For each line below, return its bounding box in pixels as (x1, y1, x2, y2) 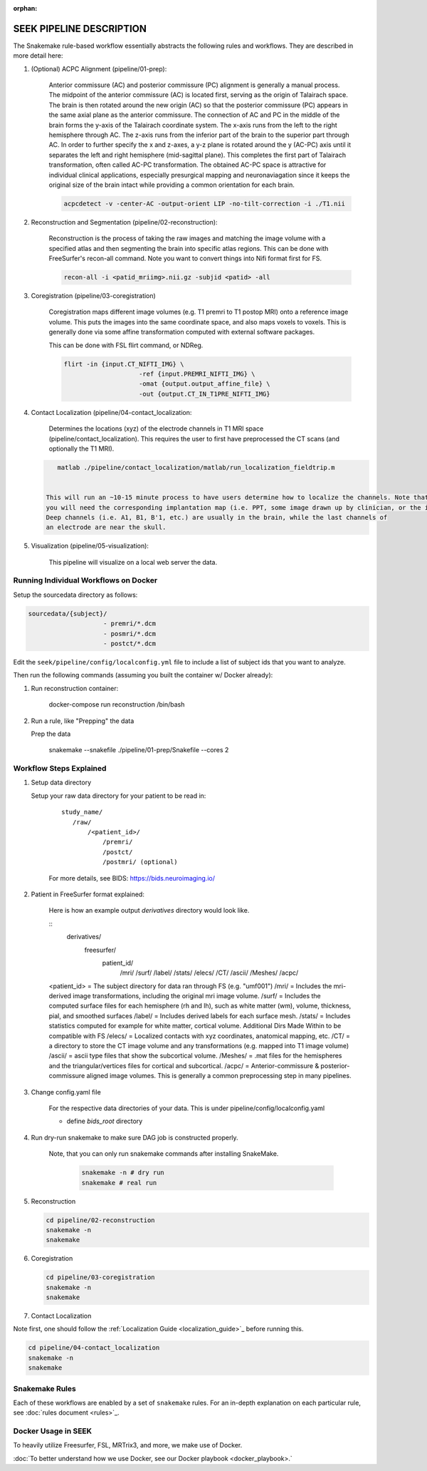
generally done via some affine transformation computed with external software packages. (48, 328, 315, 337)
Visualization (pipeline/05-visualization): (31, 542, 149, 550)
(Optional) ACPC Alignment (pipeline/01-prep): (31, 64, 167, 73)
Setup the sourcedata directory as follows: (13, 590, 138, 599)
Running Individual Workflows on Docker (13, 575, 158, 585)
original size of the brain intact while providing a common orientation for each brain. (48, 180, 295, 189)
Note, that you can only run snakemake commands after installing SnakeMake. (48, 1149, 279, 1158)
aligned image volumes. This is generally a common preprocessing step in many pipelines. (86, 1072, 352, 1080)
